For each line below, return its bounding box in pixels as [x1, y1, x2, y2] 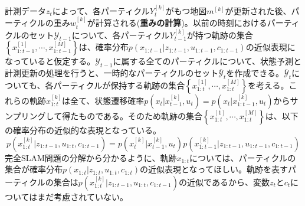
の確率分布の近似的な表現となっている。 [5, 124, 161, 136]
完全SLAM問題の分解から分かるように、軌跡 [5, 151, 177, 164]
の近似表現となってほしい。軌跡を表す [140, 163, 288, 175]
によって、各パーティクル [52, 4, 150, 17]
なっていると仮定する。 [5, 55, 96, 67]
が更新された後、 [225, 4, 291, 17]
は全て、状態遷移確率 [61, 94, 145, 107]
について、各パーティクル [71, 28, 170, 41]
